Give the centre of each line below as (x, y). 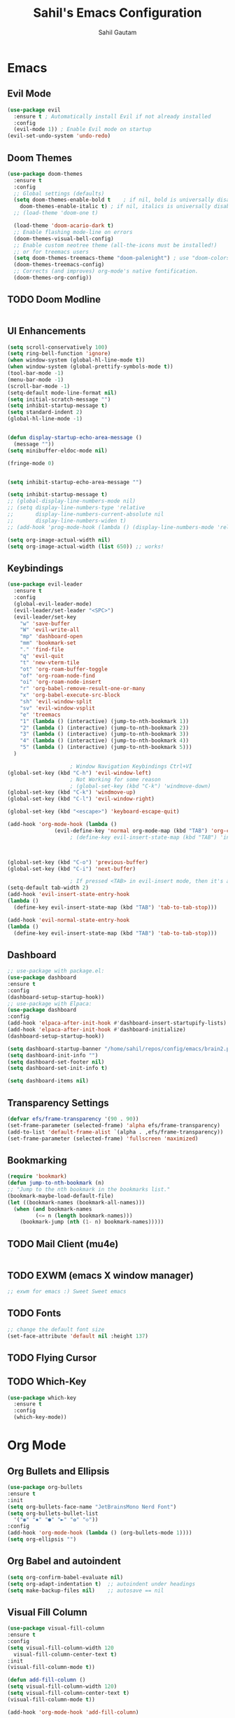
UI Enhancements (47, 331)
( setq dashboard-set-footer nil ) (56, 1062)
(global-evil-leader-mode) (53, 604)
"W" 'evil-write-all (50, 630)
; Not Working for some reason (115, 779)
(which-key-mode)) (41, 1417)
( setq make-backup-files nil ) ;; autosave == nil (86, 1590)
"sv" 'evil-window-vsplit (58, 708)
